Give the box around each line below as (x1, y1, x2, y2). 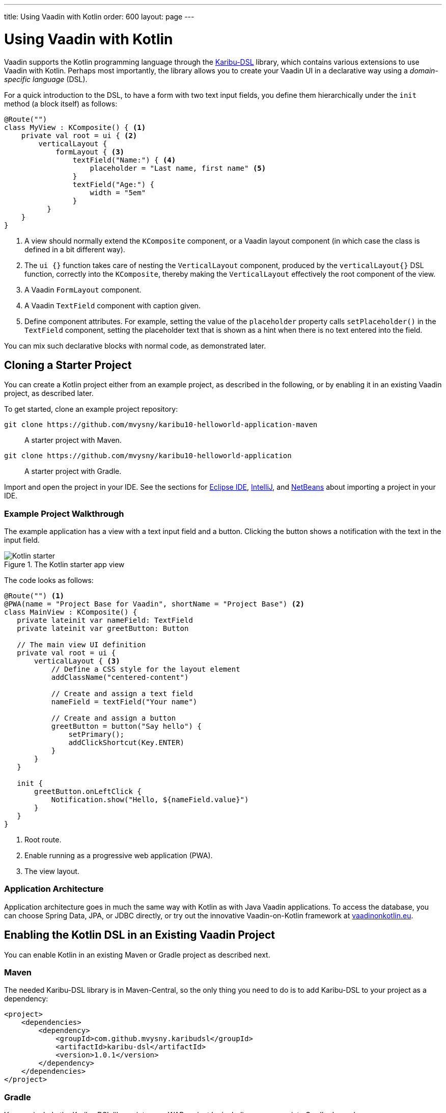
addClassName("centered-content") (51, 673, 189, 682)
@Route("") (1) (4, 592, 65, 600)
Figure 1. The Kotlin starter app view (4, 560, 125, 569)
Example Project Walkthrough (4, 508, 124, 519)
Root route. (24, 835, 62, 844)
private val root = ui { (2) (21, 131, 137, 140)
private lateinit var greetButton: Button (17, 624, 189, 633)
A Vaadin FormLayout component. (24, 285, 142, 294)
